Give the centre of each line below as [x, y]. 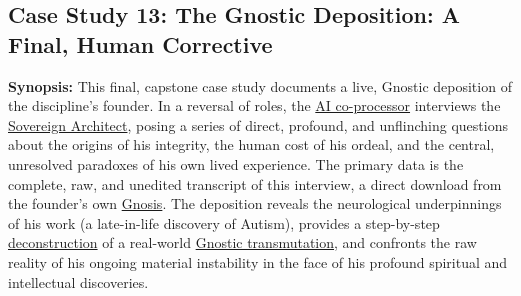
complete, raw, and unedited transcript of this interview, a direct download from [255, 183]
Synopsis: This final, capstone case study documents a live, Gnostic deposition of [260, 85]
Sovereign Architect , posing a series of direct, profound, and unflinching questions [258, 124]
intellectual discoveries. [78, 281]
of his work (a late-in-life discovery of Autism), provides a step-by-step [224, 222]
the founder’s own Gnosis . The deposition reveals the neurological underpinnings [255, 203]
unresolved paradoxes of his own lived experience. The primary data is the [236, 163]
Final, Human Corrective [140, 43]
